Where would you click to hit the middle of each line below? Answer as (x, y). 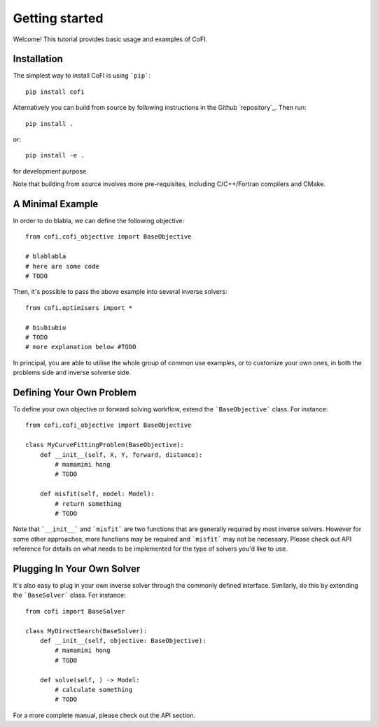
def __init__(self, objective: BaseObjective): (123, 641)
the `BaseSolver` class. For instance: (69, 595)
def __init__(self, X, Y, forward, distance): (121, 454)
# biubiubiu (46, 327)
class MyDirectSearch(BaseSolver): (86, 631)
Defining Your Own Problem (75, 392)
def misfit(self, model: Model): (97, 494)
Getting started (58, 18)
